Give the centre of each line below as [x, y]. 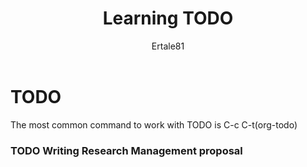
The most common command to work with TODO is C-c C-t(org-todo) [154, 124]
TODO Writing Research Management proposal [126, 150]
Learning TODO [168, 18]
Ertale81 [168, 46]
